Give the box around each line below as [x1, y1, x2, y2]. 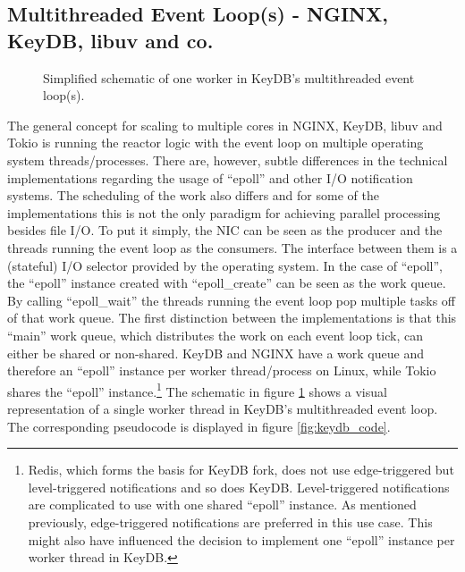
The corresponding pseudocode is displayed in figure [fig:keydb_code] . [7, 416, 391, 435]
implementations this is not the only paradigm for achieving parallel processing [7, 203, 441, 222]
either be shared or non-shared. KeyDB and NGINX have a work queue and [7, 343, 424, 362]
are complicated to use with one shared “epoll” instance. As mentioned [28, 495, 417, 514]
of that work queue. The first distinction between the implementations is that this [7, 308, 457, 327]
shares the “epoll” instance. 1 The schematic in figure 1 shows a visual [7, 379, 387, 400]
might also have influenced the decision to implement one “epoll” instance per [28, 530, 455, 549]
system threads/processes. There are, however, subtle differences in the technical [7, 150, 448, 169]
